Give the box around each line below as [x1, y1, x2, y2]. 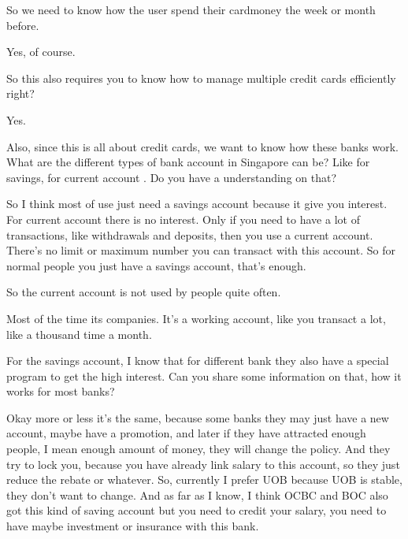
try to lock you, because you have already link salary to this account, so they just [6, 455, 400, 472]
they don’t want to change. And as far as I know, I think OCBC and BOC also [6, 486, 388, 503]
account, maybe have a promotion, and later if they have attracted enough [6, 425, 366, 441]
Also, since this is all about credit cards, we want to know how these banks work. [6, 138, 399, 154]
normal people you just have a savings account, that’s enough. [6, 257, 306, 273]
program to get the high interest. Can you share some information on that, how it [6, 367, 402, 384]
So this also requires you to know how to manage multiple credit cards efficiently [6, 69, 396, 86]
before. [6, 17, 39, 33]
